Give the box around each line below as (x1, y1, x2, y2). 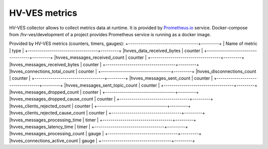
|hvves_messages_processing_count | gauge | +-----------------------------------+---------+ (9, 131, 202, 137)
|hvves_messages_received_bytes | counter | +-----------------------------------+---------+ (9, 61, 200, 67)
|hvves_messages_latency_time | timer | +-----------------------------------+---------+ (9, 124, 188, 130)
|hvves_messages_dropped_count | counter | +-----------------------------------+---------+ (9, 89, 199, 95)
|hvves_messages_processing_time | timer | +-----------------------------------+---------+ (9, 117, 197, 123)
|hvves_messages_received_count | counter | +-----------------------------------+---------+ (54, 54, 245, 60)
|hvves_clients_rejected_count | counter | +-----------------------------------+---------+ (9, 103, 191, 109)
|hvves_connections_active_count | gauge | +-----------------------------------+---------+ (9, 138, 196, 144)
